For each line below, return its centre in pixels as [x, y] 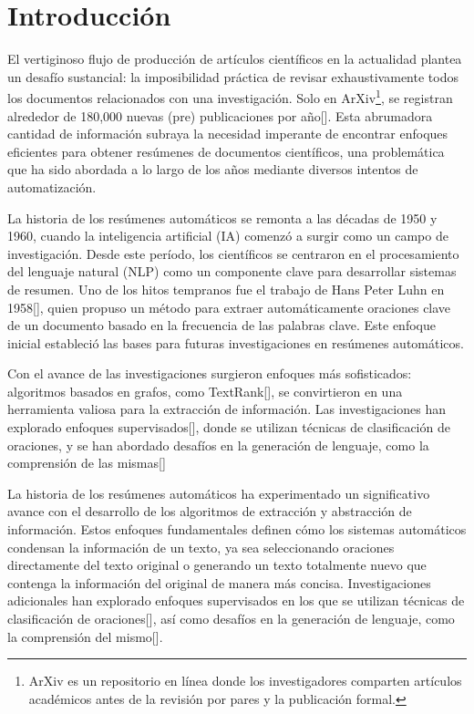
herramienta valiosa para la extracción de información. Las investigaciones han [227, 409]
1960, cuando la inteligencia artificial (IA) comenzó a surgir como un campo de [228, 236]
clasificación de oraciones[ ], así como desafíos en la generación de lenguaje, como [231, 618]
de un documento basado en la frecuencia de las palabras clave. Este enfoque [222, 325]
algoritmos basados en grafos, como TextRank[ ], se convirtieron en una [205, 391]
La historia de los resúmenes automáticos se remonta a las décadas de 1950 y [222, 217]
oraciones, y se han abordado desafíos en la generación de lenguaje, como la [218, 445]
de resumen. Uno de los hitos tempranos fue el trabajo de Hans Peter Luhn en [226, 289]
